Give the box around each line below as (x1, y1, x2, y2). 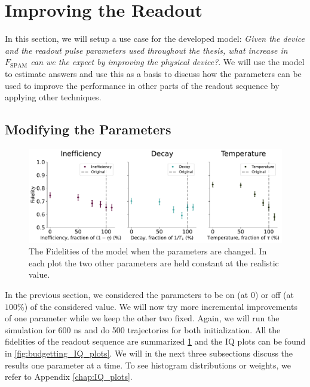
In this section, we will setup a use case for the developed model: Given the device (5, 32, 305, 45)
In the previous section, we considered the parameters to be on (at (5, 288, 248, 301)
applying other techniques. (5, 91, 102, 103)
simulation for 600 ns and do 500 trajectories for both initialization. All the (5, 323, 281, 336)
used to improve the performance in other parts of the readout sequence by (5, 79, 280, 91)
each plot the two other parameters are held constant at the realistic (29, 256, 279, 269)
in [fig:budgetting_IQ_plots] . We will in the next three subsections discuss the (5, 346, 293, 359)
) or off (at (254, 288, 294, 301)
